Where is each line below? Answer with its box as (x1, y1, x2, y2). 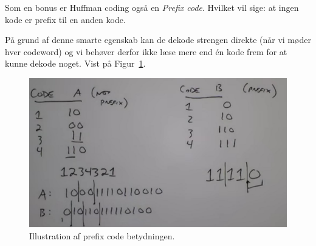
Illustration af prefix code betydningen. (29, 229, 175, 242)
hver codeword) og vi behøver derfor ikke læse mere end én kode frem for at (5, 45, 287, 58)
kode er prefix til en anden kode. (5, 13, 126, 25)
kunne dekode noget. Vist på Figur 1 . (5, 57, 146, 70)
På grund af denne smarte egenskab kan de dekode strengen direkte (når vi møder (5, 33, 311, 46)
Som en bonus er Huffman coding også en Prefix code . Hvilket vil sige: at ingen (5, 1, 299, 13)
